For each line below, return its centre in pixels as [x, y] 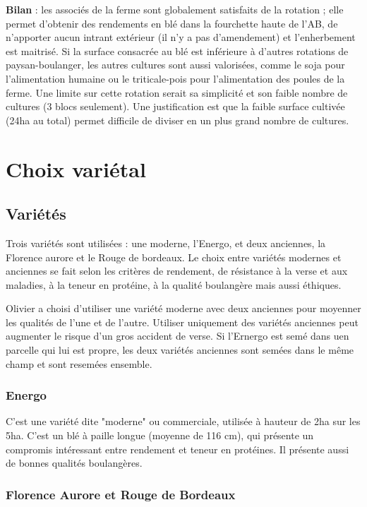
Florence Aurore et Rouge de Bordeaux [121, 494]
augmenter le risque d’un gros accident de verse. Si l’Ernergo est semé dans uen [178, 336]
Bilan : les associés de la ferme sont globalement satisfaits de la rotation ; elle [175, 9]
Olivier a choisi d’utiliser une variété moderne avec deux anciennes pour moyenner [183, 308]
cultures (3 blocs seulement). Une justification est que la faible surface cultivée [175, 106]
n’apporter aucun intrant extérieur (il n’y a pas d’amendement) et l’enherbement [181, 37]
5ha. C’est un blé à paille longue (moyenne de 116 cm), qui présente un [160, 435]
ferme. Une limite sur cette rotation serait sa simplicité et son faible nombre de [177, 92]
